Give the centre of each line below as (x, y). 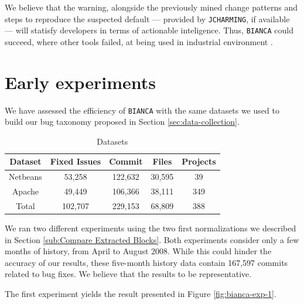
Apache (25, 191)
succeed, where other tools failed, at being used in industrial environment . (139, 41)
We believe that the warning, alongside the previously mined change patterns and (151, 7)
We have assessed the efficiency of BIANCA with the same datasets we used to (142, 110)
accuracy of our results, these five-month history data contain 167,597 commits (146, 262)
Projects (199, 161)
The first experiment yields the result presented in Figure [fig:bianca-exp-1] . (141, 294)
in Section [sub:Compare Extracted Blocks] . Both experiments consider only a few (152, 239)
